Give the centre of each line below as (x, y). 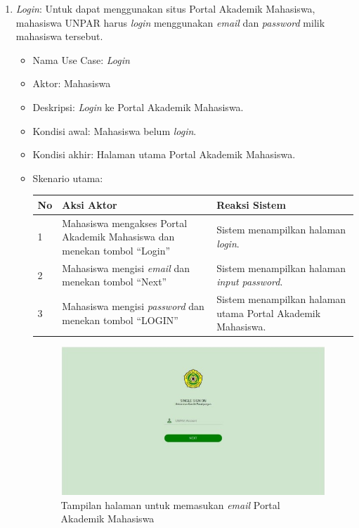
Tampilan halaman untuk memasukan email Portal (170, 504)
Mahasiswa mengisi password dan (133, 305)
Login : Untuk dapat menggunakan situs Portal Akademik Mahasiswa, (165, 8)
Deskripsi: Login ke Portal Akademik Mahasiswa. (138, 107)
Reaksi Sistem (251, 204)
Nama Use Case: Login (81, 59)
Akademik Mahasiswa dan (118, 237)
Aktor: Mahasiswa (72, 83)
